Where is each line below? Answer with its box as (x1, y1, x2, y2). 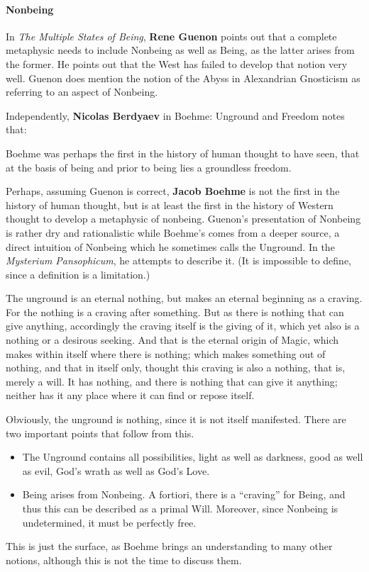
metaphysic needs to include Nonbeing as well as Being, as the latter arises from (6, 43, 355, 57)
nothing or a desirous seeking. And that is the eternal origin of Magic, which (6, 332, 339, 347)
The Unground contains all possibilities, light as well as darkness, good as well (22, 449, 363, 464)
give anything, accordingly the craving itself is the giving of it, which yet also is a (6, 318, 360, 333)
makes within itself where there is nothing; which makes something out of (6, 346, 326, 361)
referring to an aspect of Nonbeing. (6, 84, 158, 99)
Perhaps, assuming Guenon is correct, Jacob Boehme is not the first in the (6, 184, 340, 198)
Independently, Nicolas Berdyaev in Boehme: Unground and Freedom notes (6, 108, 345, 123)
